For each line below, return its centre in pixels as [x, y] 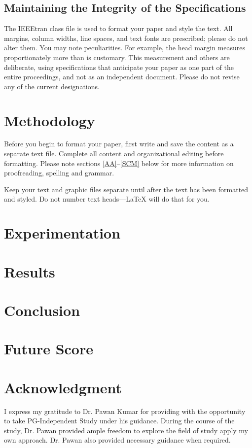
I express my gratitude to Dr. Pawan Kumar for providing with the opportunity [125, 411]
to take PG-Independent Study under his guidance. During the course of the [119, 421]
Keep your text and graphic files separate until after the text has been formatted [126, 189]
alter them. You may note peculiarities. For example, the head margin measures [125, 48]
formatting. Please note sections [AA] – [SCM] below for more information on [119, 163]
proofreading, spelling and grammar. [59, 173]
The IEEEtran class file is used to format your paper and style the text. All [118, 28]
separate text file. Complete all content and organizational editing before [114, 154]
